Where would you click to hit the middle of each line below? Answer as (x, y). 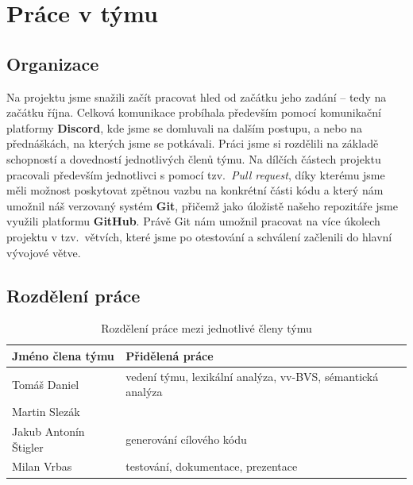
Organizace (53, 63)
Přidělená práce (170, 355)
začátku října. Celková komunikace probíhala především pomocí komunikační (194, 112)
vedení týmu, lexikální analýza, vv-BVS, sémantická (252, 376)
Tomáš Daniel (46, 384)
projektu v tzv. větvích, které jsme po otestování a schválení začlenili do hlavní (199, 236)
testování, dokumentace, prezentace (212, 466)
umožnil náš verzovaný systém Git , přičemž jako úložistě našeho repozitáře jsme (202, 205)
